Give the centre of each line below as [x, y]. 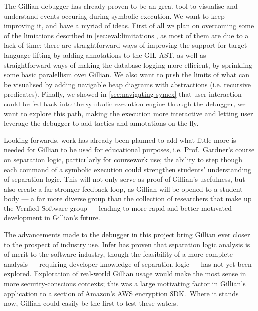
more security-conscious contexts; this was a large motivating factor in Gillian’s [125, 283]
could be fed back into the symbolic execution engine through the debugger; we [125, 103]
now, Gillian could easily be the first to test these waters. [91, 303]
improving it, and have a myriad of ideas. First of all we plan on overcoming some [129, 26]
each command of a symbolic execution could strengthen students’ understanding [128, 169]
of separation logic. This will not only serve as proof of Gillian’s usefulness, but [125, 179]
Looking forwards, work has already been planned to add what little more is [120, 140]
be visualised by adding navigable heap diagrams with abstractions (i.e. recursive [128, 84]
